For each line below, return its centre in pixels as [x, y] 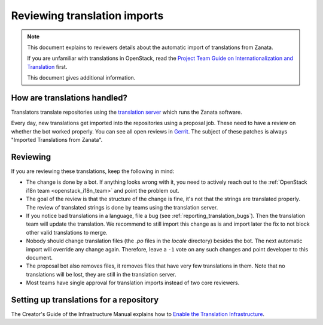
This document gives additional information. [81, 78]
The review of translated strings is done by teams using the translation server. [122, 207]
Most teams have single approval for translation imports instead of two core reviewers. [133, 283]
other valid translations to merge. [67, 232]
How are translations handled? [69, 98]
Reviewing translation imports [87, 16]
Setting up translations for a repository [85, 300]
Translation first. [47, 66]
